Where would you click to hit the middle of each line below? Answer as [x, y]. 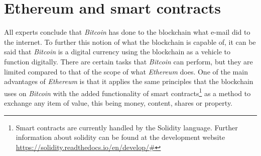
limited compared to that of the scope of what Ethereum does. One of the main [126, 71]
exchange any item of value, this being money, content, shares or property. [118, 102]
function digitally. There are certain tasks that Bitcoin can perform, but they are [128, 61]
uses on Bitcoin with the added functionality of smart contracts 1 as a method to [127, 92]
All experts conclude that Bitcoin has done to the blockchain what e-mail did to [127, 32]
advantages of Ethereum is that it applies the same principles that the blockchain [129, 81]
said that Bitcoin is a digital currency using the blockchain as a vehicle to [117, 52]
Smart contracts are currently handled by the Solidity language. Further [127, 127]
